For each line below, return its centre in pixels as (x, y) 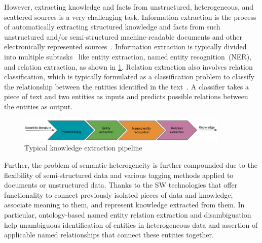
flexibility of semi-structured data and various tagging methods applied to (119, 175)
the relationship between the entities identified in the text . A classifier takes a (127, 86)
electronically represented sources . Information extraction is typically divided (125, 47)
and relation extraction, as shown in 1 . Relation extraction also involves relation (128, 66)
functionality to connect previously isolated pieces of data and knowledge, (119, 194)
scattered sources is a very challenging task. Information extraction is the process (130, 17)
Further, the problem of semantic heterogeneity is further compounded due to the (131, 164)
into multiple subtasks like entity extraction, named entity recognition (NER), (128, 56)
